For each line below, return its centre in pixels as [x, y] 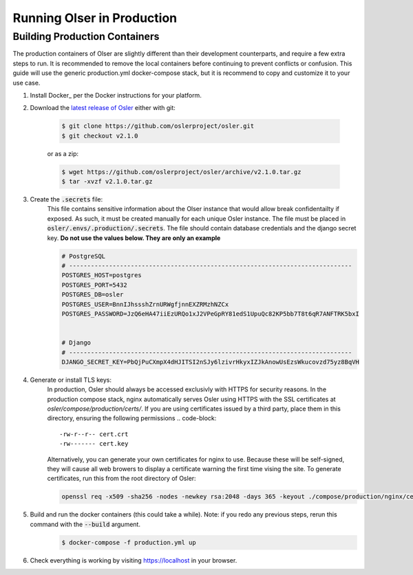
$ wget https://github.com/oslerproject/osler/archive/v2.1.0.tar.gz [181, 172]
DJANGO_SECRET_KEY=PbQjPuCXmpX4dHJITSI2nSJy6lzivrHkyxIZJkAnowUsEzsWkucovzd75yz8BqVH [210, 362]
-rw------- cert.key [94, 444]
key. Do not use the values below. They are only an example [134, 238]
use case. [27, 83]
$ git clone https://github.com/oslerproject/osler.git [158, 126]
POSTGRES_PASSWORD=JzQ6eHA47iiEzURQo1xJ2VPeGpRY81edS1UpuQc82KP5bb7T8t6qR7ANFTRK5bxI [210, 314]
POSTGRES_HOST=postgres [102, 275]
